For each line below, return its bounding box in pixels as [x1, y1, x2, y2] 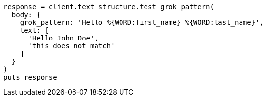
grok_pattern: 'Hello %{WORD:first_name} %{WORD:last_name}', [20, 19, 264, 26]
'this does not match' [28, 42, 115, 50]
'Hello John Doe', [28, 34, 98, 42]
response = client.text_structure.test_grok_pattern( [3, 3, 214, 11]
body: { [11, 11, 41, 19]
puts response [3, 73, 57, 81]
